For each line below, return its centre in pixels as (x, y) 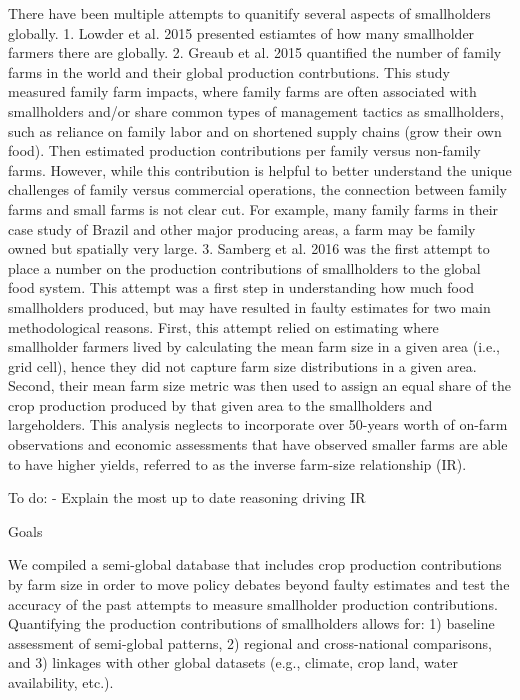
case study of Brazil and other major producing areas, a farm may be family (242, 228)
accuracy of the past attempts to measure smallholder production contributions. (253, 603)
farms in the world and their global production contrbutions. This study (229, 71)
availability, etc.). (61, 682)
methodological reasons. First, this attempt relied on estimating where (223, 326)
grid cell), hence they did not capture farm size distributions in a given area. (242, 365)
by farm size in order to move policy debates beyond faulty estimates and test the (259, 584)
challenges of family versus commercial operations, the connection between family (257, 189)
